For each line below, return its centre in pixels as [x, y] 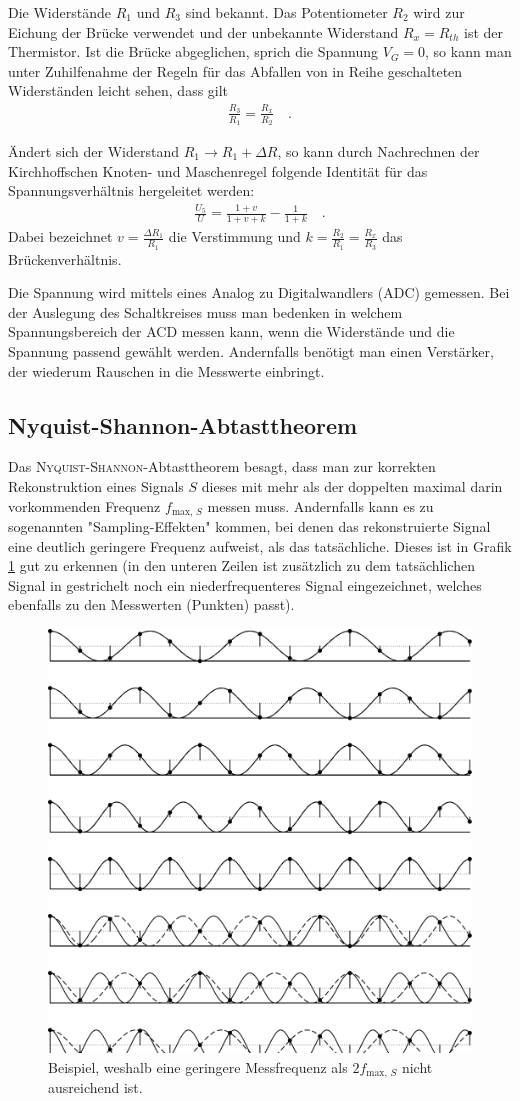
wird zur [439, 12]
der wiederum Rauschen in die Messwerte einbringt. [166, 370]
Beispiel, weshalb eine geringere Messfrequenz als [198, 1066]
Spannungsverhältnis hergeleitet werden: [131, 190]
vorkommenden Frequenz [84, 505]
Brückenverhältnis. [65, 258]
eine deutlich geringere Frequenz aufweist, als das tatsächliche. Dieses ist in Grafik [260, 545]
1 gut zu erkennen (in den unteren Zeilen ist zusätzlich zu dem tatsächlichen [241, 565]
